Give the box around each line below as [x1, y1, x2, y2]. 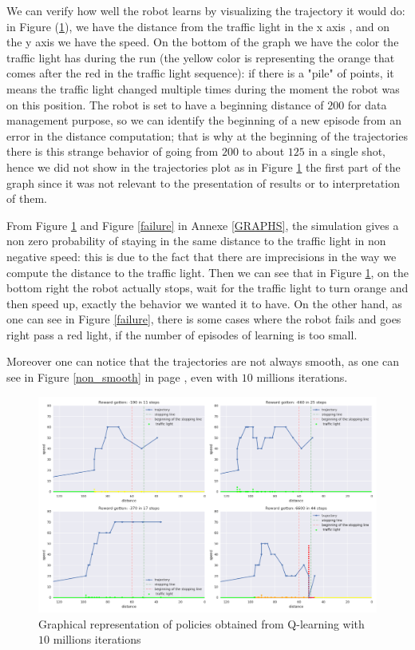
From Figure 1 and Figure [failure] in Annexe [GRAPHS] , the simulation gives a [6, 216, 399, 233]
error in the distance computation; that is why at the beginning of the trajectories [6, 127, 408, 144]
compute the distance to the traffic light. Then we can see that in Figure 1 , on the [6, 264, 409, 280]
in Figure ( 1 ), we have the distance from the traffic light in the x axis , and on [6, 18, 389, 34]
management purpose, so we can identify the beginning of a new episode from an [6, 112, 401, 129]
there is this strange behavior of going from [6, 143, 219, 160]
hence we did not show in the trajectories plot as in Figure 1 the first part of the [6, 158, 401, 175]
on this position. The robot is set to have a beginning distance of [6, 96, 324, 113]
